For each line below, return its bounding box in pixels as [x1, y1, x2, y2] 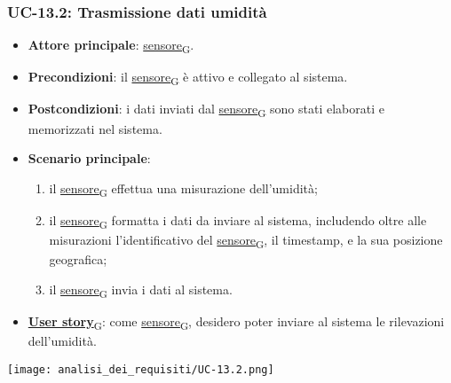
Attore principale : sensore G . [28, 35, 194, 57]
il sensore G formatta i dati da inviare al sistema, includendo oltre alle [49, 210, 427, 231]
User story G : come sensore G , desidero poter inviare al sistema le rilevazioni [28, 311, 445, 332]
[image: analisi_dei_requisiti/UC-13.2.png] [7, 363, 274, 376]
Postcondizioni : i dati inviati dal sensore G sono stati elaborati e [28, 99, 384, 121]
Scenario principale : [28, 149, 151, 168]
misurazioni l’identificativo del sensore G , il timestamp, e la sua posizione [49, 231, 443, 251]
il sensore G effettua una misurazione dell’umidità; [49, 178, 318, 199]
